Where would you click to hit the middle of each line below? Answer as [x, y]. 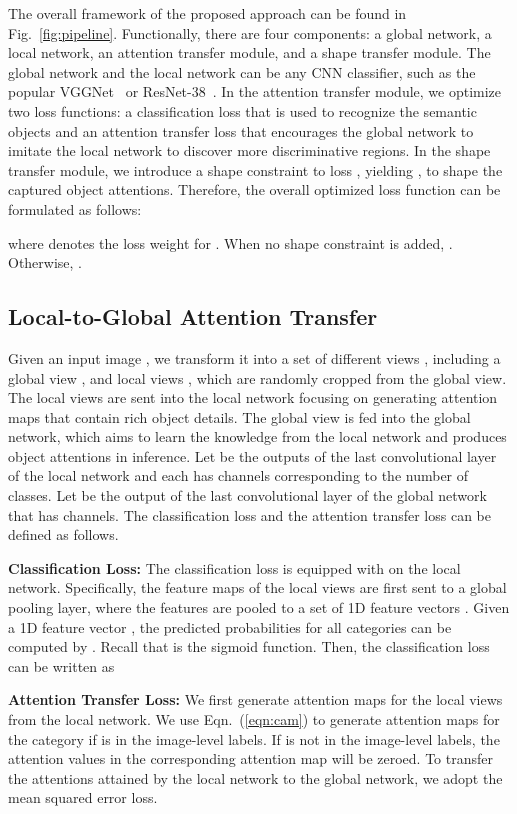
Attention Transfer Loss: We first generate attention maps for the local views [255, 699]
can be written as [61, 665]
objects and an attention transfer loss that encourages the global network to [241, 130]
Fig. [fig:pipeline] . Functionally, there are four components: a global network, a [250, 32]
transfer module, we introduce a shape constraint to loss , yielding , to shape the [255, 169]
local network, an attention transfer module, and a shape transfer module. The [249, 52]
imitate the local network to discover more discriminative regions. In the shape [249, 150]
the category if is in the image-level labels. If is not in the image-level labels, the [254, 738]
